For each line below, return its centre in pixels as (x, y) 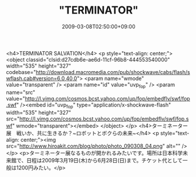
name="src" (21, 92)
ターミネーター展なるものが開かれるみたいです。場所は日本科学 (106, 153)
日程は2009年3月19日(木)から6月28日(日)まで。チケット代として (104, 160)
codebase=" (21, 72)
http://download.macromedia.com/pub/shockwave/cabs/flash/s (113, 72)
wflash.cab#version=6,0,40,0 (42, 78)
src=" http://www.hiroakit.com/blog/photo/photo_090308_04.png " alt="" (93, 146)
